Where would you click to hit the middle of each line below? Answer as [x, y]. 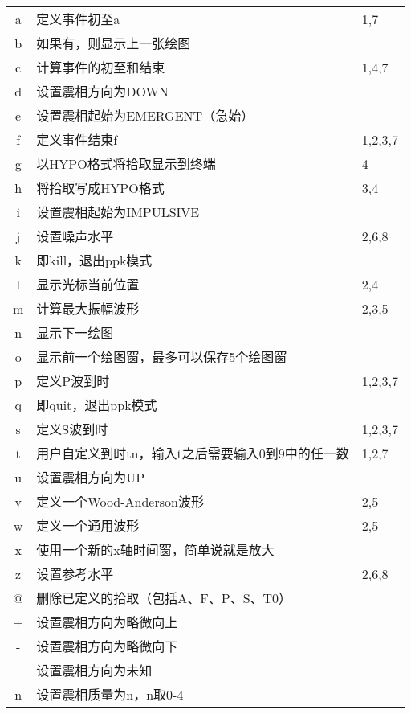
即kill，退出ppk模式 [94, 260]
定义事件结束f [77, 140]
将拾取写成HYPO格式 [100, 188]
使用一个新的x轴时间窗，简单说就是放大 [155, 550]
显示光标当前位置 [88, 284]
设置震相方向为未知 [94, 670]
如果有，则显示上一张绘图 [114, 43]
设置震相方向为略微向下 [107, 646]
